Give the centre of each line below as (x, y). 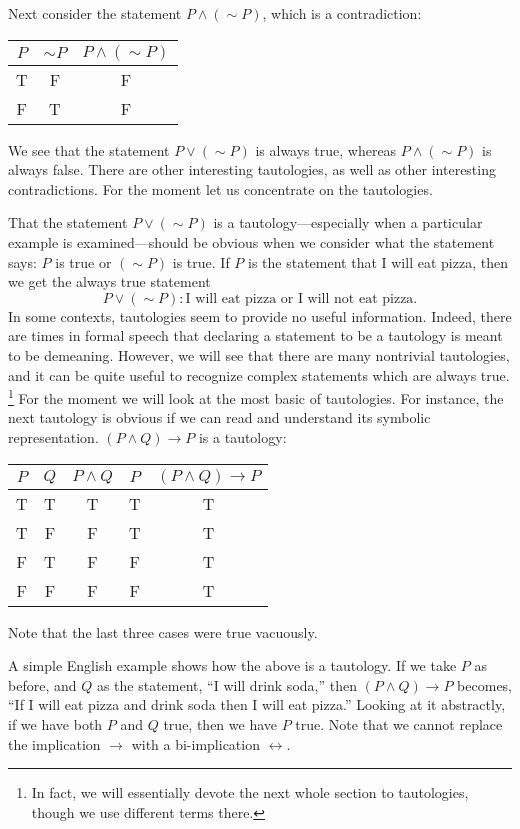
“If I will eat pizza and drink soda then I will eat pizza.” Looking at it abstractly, (257, 704)
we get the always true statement (109, 281)
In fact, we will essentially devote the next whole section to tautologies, (250, 792)
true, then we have (220, 723)
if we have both (55, 723)
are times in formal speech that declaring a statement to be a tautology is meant (255, 335)
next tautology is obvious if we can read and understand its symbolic (219, 417)
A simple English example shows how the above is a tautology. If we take (232, 665)
